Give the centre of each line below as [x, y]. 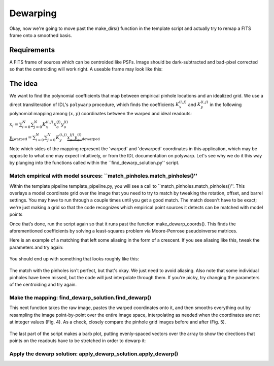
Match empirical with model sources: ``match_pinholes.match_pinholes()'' [104, 176]
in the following [226, 105]
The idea [24, 84]
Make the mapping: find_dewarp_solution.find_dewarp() [80, 298]
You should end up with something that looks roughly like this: [74, 259]
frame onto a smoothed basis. [41, 35]
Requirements [32, 50]
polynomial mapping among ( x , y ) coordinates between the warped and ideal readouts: [101, 114]
